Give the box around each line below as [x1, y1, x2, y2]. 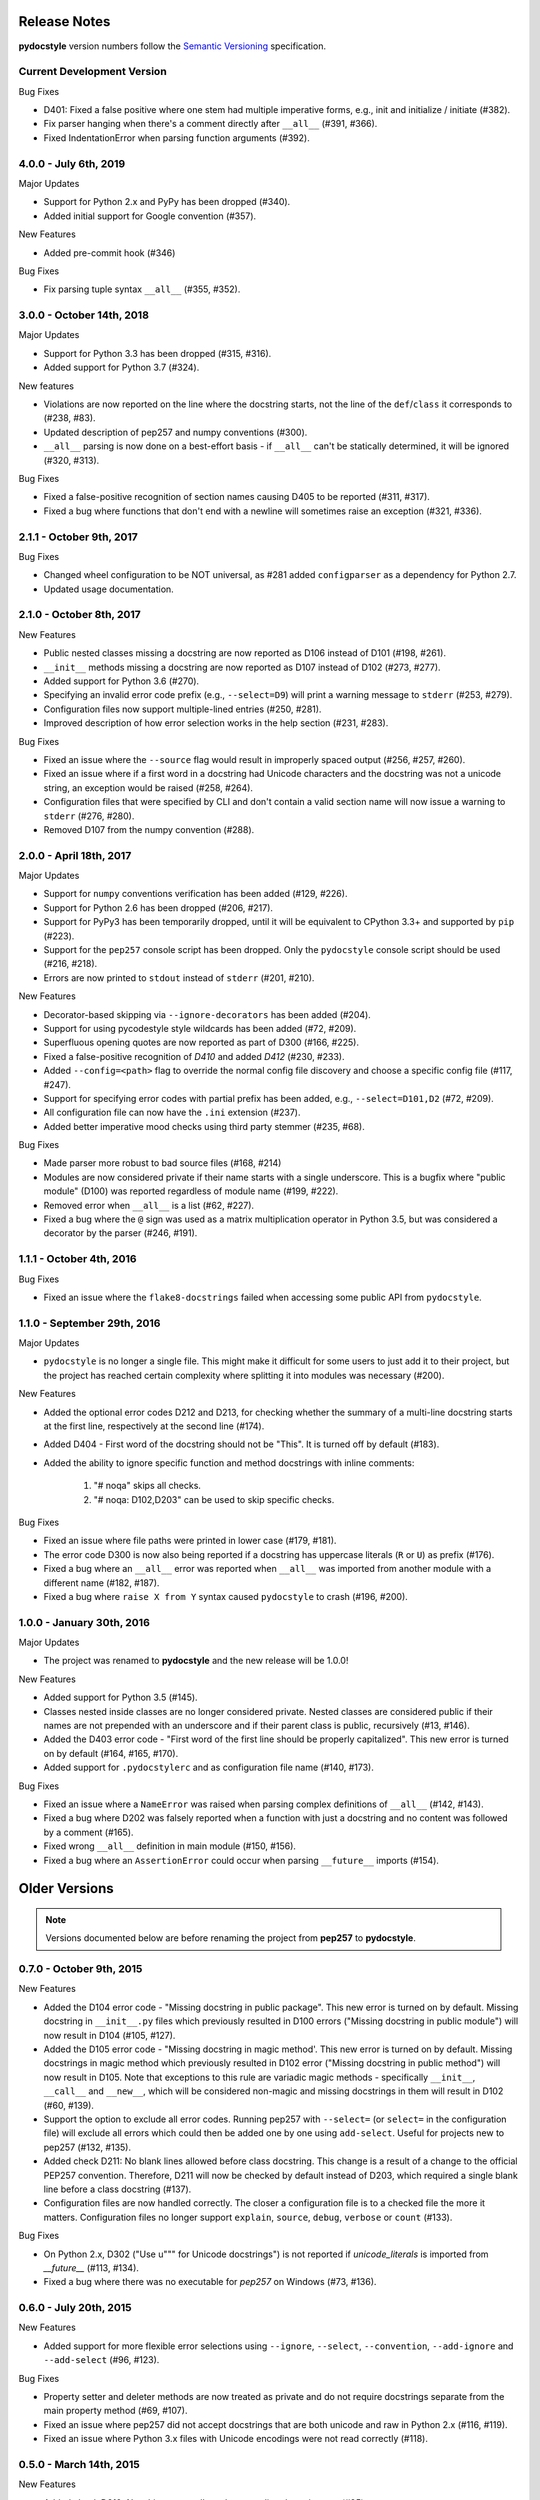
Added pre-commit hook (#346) [43, 246, 176, 259]
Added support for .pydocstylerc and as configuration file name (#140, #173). [43, 1761, 374, 1774]
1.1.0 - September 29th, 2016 [18, 1316, 161, 1330]
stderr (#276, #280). [43, 810, 135, 822]
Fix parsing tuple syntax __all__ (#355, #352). [43, 283, 241, 295]
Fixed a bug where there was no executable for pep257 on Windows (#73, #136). [43, 2276, 377, 2288]
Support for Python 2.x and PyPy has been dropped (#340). [43, 196, 291, 208]
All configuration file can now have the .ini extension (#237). [43, 1106, 301, 1119]
